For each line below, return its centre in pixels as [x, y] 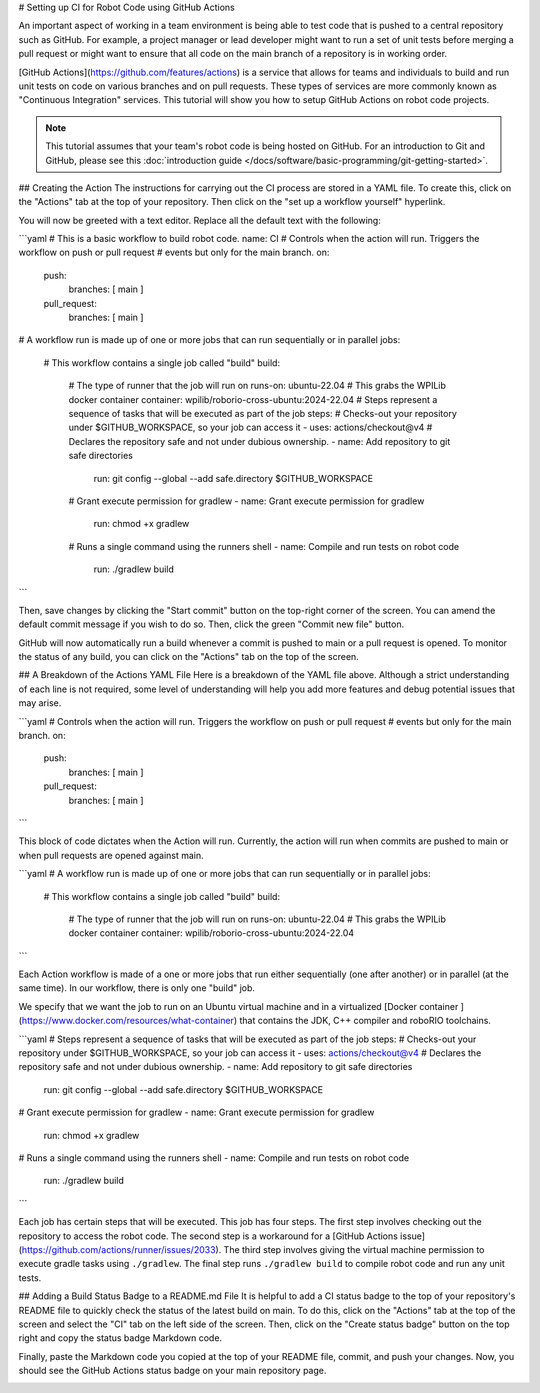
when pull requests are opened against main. [111, 855]
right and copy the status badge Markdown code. [120, 1338]
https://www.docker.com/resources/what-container [128, 1021]
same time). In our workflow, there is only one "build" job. [136, 988]
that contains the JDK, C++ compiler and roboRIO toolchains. [365, 1021]
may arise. [40, 703]
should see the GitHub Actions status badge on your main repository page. [172, 1371]
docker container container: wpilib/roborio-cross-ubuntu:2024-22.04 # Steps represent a [253, 399]
